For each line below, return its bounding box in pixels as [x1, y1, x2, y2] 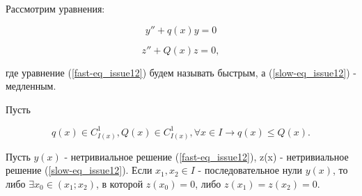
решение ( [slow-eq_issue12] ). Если [6, 163, 152, 177]
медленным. [6, 79, 56, 93]
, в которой [95, 176, 143, 190]
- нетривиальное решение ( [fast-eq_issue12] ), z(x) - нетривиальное [64, 149, 349, 163]
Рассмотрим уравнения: [6, 1, 105, 15]
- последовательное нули [198, 163, 302, 177]
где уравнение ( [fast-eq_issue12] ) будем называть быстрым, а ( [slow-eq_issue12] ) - [6, 65, 356, 79]
